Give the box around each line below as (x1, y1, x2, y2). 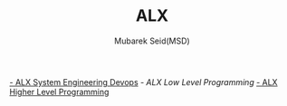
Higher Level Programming (9, 86, 110, 97)
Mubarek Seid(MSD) (114, 35, 190, 46)
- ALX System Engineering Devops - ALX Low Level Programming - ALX (9, 76, 278, 87)
